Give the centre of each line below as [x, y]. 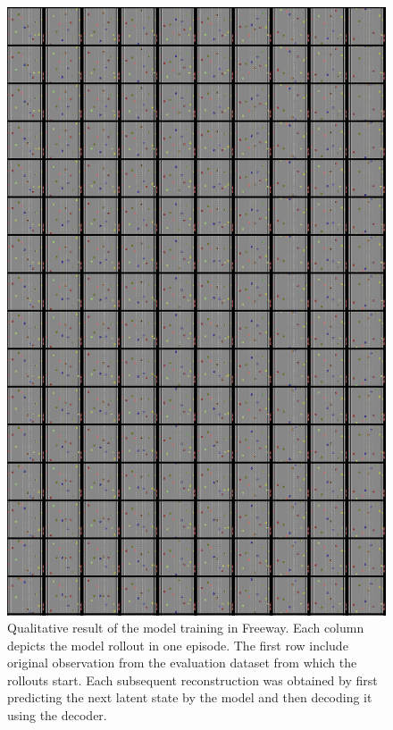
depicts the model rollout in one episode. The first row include [178, 645]
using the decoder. [57, 715]
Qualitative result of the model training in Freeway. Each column [186, 628]
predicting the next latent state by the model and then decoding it [190, 697]
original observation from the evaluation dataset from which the [182, 663]
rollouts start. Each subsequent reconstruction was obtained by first [192, 680]
